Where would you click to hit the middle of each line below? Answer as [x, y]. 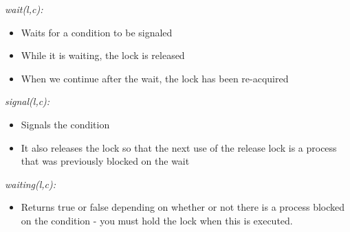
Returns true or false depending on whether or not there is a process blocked [183, 207]
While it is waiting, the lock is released [103, 55]
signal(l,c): [28, 101]
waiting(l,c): [31, 184]
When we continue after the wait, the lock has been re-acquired [155, 78]
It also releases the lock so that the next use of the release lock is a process [179, 147]
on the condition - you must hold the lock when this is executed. [157, 220]
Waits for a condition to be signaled [97, 32]
